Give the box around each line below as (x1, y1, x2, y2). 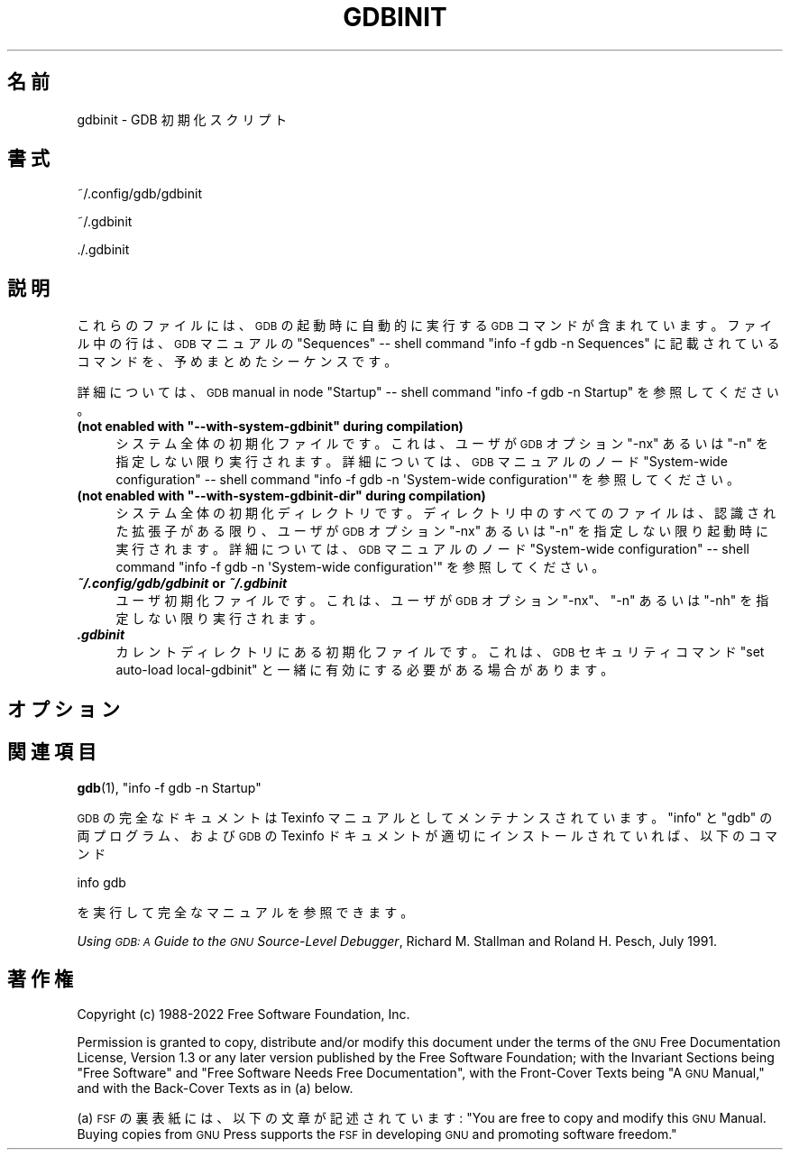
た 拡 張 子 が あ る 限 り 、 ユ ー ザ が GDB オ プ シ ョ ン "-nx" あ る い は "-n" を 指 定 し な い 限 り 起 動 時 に (115, 523, 768, 539)
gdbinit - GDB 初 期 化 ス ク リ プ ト (77, 111, 288, 127)
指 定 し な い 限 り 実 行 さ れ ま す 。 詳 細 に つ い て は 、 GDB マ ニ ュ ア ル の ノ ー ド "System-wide (115, 454, 728, 470)
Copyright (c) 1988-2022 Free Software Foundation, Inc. (77, 1006, 410, 1023)
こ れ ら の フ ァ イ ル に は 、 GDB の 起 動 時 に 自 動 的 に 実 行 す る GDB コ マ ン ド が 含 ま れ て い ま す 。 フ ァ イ (77, 317, 773, 334)
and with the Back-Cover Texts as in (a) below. (77, 1080, 354, 1097)
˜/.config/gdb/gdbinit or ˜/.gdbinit (77, 575, 288, 592)
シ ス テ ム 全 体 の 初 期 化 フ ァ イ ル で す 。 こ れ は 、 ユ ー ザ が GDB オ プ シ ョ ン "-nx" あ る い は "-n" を (115, 436, 768, 452)
